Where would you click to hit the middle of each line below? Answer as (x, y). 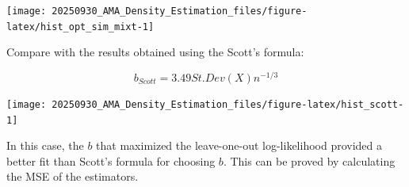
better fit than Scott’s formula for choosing (111, 160)
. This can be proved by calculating (309, 160)
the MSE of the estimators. (73, 176)
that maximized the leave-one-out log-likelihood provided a (239, 145)
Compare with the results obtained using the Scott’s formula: (155, 52)
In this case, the (45, 145)
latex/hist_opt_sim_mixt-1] (80, 27)
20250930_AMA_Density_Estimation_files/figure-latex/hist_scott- (228, 104)
